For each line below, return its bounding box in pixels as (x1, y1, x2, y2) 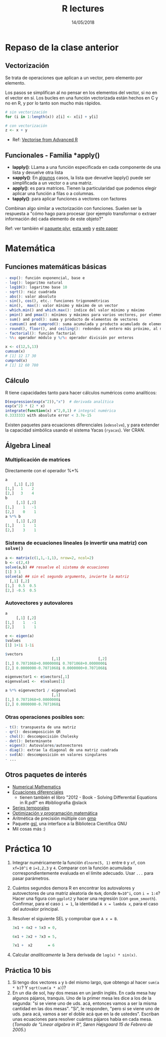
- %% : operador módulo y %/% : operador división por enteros (5, 335, 134, 341)
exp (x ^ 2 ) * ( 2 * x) (5, 404, 45, 409)
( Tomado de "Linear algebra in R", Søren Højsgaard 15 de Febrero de (12, 1022, 153, 1028)
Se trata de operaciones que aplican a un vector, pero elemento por (5, 75, 143, 81)
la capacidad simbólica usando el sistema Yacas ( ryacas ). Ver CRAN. (5, 427, 145, 433)
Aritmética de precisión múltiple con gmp (12, 815, 96, 821)
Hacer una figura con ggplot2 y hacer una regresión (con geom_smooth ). (12, 895, 157, 901)
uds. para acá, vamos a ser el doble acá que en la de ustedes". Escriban (12, 1011, 160, 1017)
